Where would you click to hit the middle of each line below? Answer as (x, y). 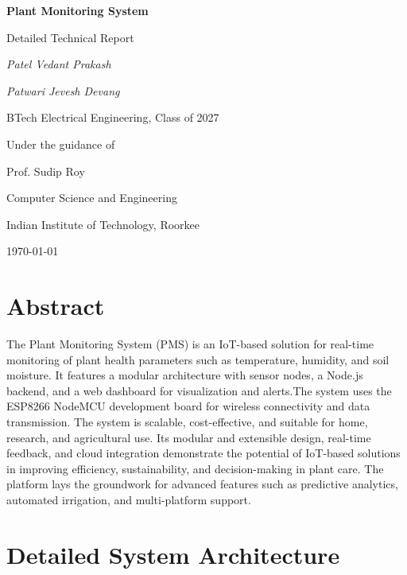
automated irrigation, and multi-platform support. (129, 499)
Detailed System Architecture (173, 554)
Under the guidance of (61, 144)
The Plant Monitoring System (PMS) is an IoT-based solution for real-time (190, 344)
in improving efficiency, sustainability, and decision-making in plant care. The (195, 468)
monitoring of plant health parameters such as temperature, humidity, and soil (198, 359)
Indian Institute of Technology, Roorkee (103, 224)
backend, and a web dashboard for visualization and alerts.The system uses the (199, 390)
